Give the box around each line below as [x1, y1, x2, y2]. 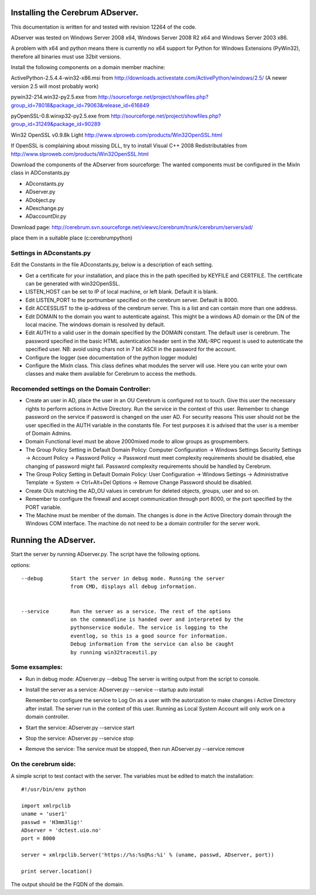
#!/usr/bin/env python [21, 785, 87, 792]
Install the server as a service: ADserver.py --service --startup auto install [25, 686, 204, 694]
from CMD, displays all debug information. [70, 583, 197, 590]
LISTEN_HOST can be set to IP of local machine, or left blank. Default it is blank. [25, 288, 218, 295]
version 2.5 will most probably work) [11, 83, 99, 90]
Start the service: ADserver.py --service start [25, 724, 135, 731]
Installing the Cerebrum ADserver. [11, 8, 139, 18]
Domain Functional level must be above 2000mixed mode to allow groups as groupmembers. [25, 438, 250, 445]
